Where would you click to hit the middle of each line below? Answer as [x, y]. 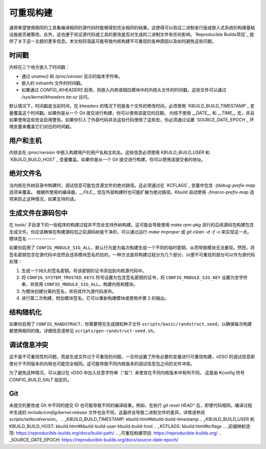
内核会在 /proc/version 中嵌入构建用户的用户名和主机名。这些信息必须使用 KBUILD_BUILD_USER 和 [109, 152]
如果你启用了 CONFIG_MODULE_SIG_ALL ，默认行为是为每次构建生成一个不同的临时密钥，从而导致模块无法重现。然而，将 [132, 248]
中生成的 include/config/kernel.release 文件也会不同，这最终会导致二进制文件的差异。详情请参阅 [107, 412]
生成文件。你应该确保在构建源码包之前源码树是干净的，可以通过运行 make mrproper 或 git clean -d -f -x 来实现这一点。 [130, 232]
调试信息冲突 [29, 345]
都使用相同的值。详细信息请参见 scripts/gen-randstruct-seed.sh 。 [83, 331]
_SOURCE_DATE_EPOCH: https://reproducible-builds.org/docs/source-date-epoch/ [94, 440]
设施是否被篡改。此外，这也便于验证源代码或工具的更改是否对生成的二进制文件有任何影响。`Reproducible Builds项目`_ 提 [132, 34]
